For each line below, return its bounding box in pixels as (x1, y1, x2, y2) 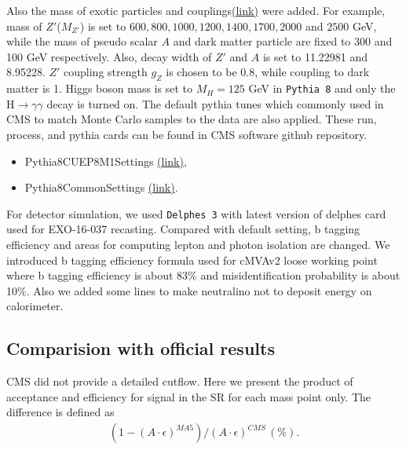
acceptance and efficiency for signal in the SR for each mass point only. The (6, 388, 371, 404)
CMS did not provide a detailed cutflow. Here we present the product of (6, 373, 353, 390)
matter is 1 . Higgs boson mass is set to (6, 80, 192, 97)
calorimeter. (6, 298, 64, 314)
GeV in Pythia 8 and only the (248, 80, 396, 97)
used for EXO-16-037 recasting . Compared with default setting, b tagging (6, 221, 360, 237)
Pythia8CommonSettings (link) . (24, 179, 178, 196)
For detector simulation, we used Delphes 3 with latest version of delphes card (6, 205, 386, 221)
